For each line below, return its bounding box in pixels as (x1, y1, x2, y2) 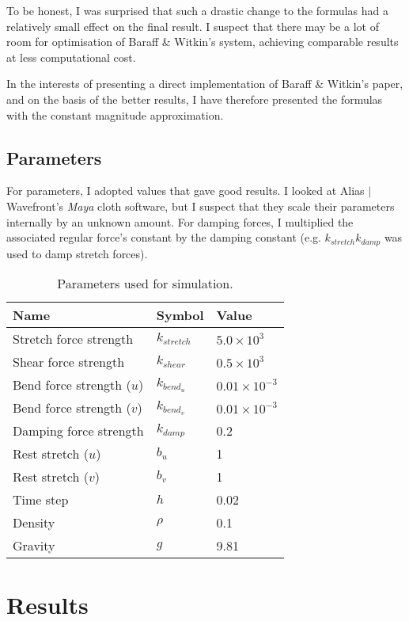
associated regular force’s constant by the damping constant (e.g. (6, 229, 321, 246)
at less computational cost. (6, 48, 136, 65)
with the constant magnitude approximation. (6, 106, 224, 123)
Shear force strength (13, 352, 125, 371)
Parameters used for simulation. (57, 274, 233, 293)
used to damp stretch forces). (6, 245, 148, 261)
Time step (13, 490, 69, 509)
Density (13, 513, 55, 532)
